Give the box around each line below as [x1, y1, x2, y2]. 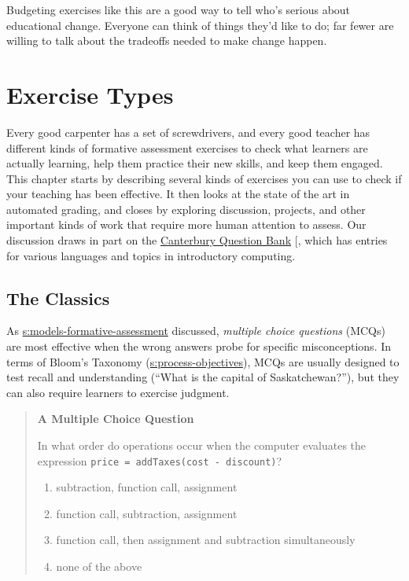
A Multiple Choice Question [37, 410, 194, 427]
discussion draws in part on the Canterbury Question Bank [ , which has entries [6, 232, 388, 248]
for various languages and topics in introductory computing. [6, 247, 296, 263]
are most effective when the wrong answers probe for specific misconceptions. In [6, 338, 392, 355]
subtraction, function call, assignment [56, 479, 238, 495]
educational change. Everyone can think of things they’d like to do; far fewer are [6, 17, 394, 33]
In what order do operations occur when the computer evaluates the [37, 437, 367, 454]
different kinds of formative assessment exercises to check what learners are [6, 139, 368, 156]
